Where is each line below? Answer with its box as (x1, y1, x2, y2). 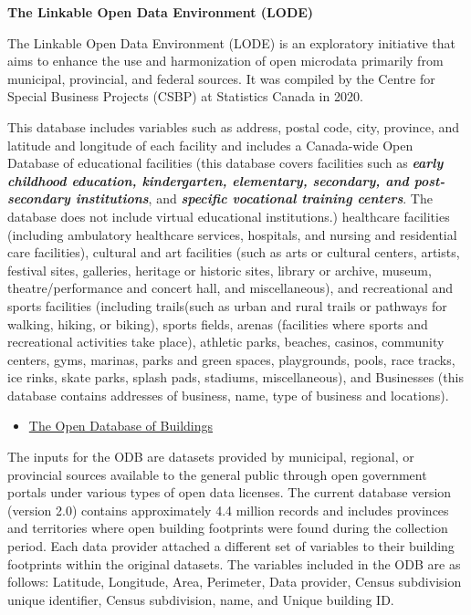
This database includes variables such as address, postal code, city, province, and (7, 117, 460, 136)
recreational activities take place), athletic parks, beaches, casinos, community (7, 332, 445, 351)
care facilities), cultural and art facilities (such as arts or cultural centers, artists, (7, 243, 460, 262)
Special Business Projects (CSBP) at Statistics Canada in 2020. (7, 87, 363, 106)
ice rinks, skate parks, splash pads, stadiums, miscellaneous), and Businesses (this (7, 368, 464, 387)
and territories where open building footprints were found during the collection (7, 518, 448, 537)
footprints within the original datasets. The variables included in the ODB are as (7, 554, 461, 573)
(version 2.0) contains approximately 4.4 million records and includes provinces (7, 500, 449, 519)
